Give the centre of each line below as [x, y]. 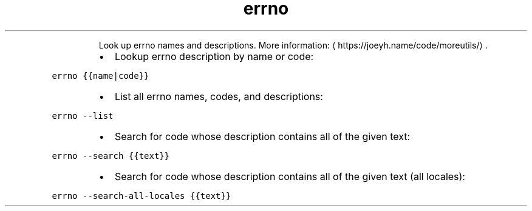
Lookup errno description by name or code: [214, 56]
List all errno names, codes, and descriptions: [219, 96]
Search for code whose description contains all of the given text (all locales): [290, 176]
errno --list [83, 116]
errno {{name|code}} [101, 75]
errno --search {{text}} [111, 156]
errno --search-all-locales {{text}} [142, 196]
